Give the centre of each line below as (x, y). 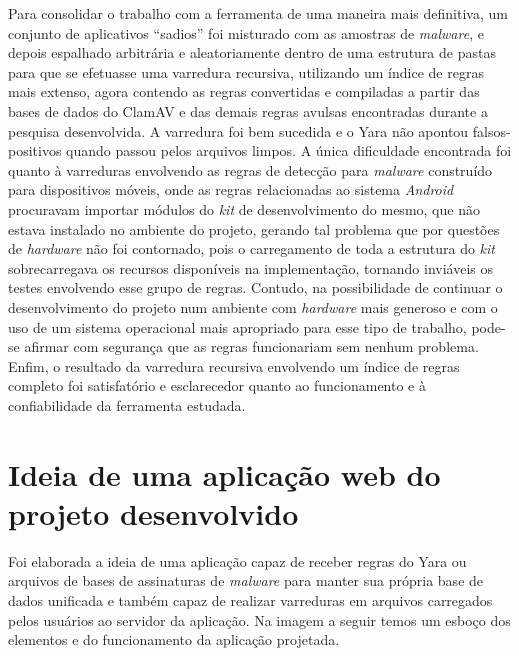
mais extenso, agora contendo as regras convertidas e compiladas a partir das (244, 91)
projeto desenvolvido (153, 512)
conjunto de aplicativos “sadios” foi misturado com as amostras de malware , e (246, 32)
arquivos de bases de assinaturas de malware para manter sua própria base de (246, 580)
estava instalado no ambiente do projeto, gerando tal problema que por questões (254, 228)
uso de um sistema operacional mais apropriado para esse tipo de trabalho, (237, 326)
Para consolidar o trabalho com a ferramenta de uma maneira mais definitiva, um (258, 13)
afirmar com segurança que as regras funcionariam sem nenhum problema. (251, 346)
